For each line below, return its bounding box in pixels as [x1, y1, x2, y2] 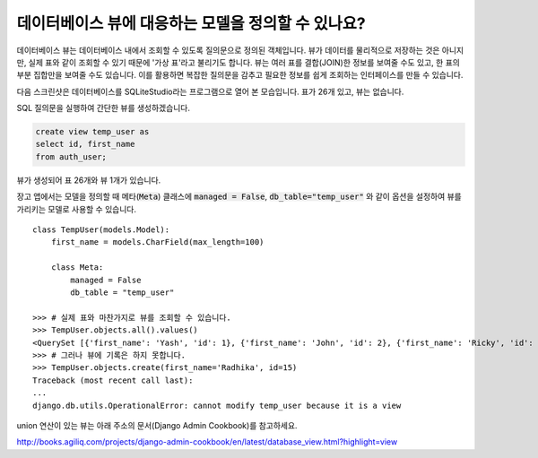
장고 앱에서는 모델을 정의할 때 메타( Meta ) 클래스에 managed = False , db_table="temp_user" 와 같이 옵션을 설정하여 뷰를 [16, 191, 462, 202]
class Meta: [50, 263, 104, 272]
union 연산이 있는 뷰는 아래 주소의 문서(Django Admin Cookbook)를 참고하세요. [16, 419, 298, 430]
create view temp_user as [35, 126, 150, 137]
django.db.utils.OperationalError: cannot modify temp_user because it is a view [32, 400, 402, 410]
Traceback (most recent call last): [32, 375, 194, 385]
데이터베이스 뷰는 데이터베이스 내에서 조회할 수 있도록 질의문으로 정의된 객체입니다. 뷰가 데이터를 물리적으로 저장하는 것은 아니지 [16, 45, 464, 56]
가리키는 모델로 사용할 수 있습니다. [16, 203, 136, 214]
